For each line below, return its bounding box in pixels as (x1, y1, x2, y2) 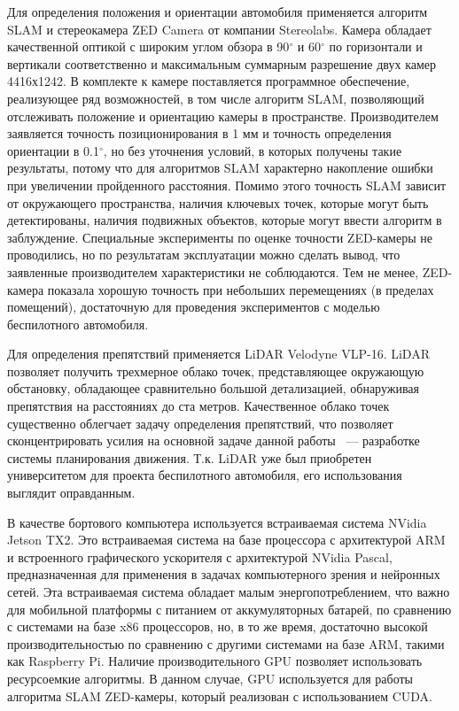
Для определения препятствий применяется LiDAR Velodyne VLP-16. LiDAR (7, 344, 430, 363)
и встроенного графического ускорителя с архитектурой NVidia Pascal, (7, 547, 393, 566)
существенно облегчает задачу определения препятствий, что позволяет (7, 413, 393, 432)
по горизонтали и (329, 37, 423, 56)
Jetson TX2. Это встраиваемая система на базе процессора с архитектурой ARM (7, 530, 446, 549)
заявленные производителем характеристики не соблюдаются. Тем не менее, (7, 262, 419, 281)
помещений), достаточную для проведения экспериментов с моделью (7, 298, 380, 316)
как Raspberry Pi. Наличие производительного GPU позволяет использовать (7, 652, 423, 670)
